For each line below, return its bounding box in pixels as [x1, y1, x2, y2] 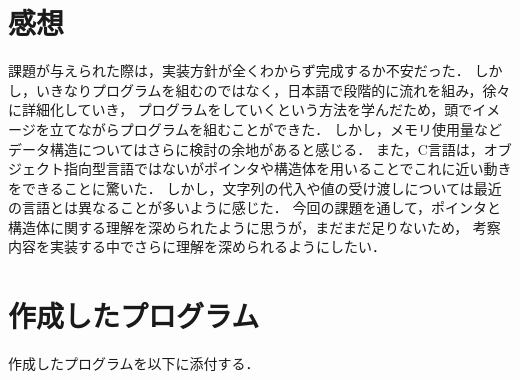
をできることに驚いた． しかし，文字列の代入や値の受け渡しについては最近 [8, 177, 502, 198]
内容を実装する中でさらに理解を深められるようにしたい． [8, 236, 386, 257]
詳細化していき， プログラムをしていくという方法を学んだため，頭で [21, 99, 473, 120]
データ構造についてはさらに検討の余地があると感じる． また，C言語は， [8, 138, 484, 159]
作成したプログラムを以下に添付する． [8, 353, 260, 374]
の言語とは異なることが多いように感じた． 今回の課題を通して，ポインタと [8, 197, 501, 218]
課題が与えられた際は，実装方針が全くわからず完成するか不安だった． [8, 60, 470, 81]
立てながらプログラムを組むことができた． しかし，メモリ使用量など [49, 118, 502, 139]
